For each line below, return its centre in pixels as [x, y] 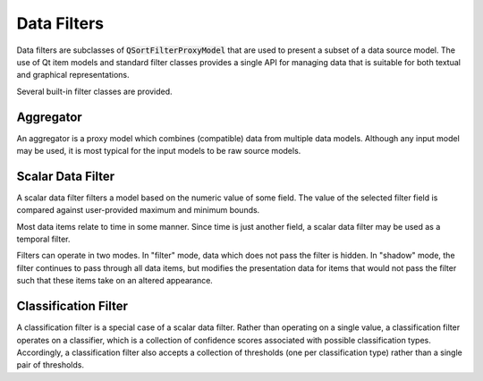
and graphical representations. [73, 75]
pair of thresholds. [51, 365]
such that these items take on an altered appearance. [115, 281]
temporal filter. [43, 239]
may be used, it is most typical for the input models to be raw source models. [159, 151]
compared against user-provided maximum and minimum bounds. [138, 210]
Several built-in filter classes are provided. [95, 91]
